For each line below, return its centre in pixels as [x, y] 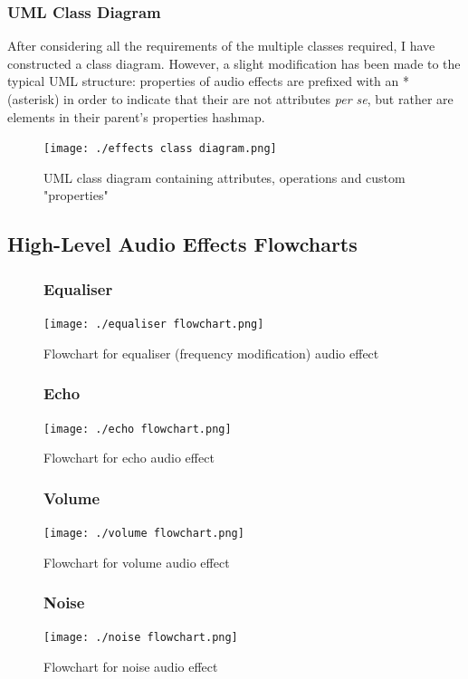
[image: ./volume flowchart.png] [144, 533]
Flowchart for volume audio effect [137, 562]
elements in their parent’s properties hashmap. [136, 116]
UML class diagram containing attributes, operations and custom [224, 177]
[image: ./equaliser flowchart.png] [154, 325]
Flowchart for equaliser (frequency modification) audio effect [211, 353]
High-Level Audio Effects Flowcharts [182, 244]
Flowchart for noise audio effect [131, 667]
